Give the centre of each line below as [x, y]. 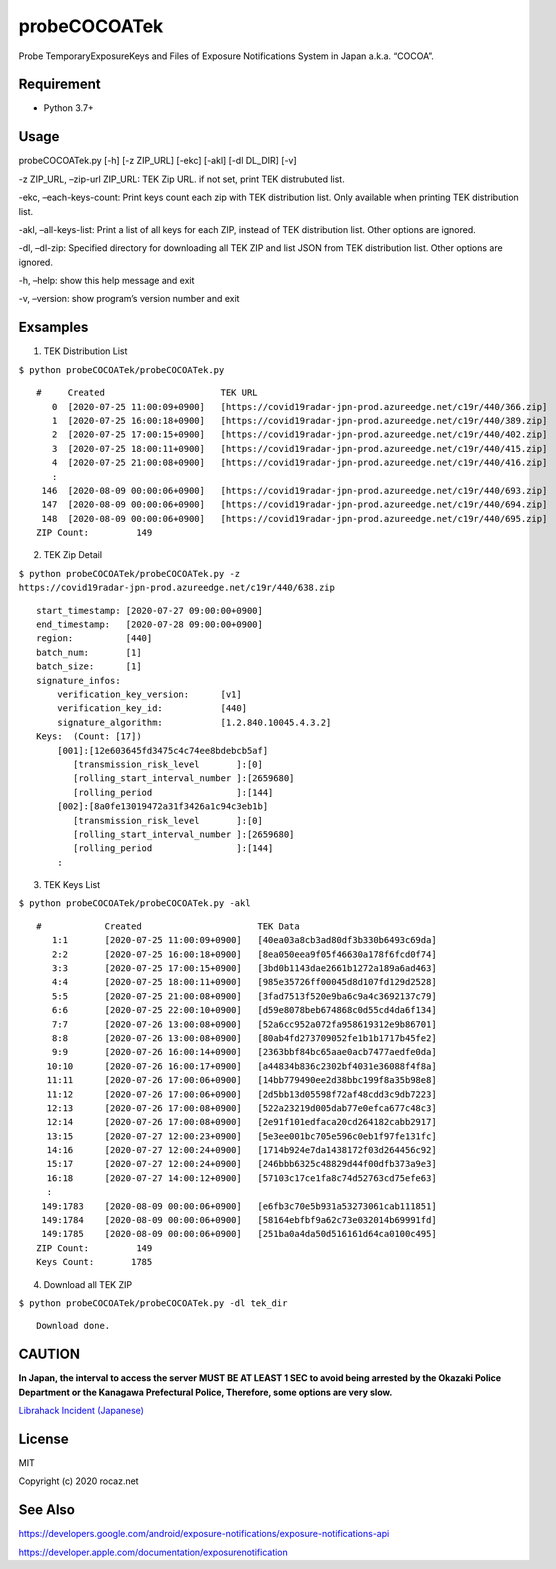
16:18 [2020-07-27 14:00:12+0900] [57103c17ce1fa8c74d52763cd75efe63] [241, 1178]
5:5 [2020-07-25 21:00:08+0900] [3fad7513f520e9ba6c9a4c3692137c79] [244, 996]
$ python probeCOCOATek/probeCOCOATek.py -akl [134, 903]
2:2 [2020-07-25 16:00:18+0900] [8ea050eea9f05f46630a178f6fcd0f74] [244, 954]
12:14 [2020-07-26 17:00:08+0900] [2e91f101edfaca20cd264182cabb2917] [241, 1122]
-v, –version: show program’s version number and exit [129, 299]
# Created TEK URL [147, 393]
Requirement [60, 84]
